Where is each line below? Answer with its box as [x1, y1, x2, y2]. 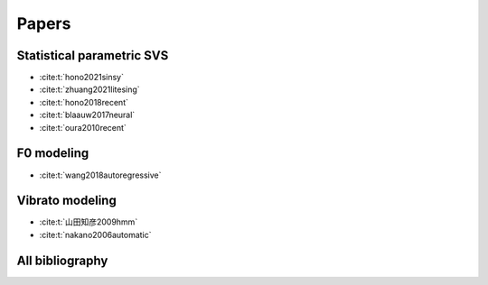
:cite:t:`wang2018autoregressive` [39, 170, 162, 180]
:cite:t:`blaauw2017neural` [39, 109, 136, 121]
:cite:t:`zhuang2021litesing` [39, 84, 140, 95]
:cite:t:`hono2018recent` [39, 97, 128, 107]
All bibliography [16, 253, 108, 268]
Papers [16, 14, 71, 33]
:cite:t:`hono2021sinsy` [39, 72, 124, 83]
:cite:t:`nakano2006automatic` [39, 229, 153, 240]
